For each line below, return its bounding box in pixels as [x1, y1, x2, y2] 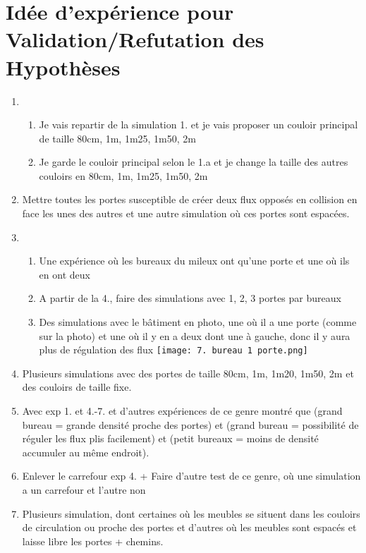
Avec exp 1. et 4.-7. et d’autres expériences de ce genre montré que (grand [22, 403, 343, 418]
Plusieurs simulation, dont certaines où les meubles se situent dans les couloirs [22, 506, 360, 521]
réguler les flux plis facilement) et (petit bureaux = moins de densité [22, 431, 319, 446]
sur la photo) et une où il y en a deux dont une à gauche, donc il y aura [39, 328, 350, 343]
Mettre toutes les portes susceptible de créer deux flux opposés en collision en [22, 192, 358, 207]
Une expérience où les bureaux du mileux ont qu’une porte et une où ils [39, 253, 350, 268]
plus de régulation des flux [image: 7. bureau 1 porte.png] [39, 342, 308, 357]
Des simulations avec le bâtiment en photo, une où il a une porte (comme [39, 315, 357, 329]
